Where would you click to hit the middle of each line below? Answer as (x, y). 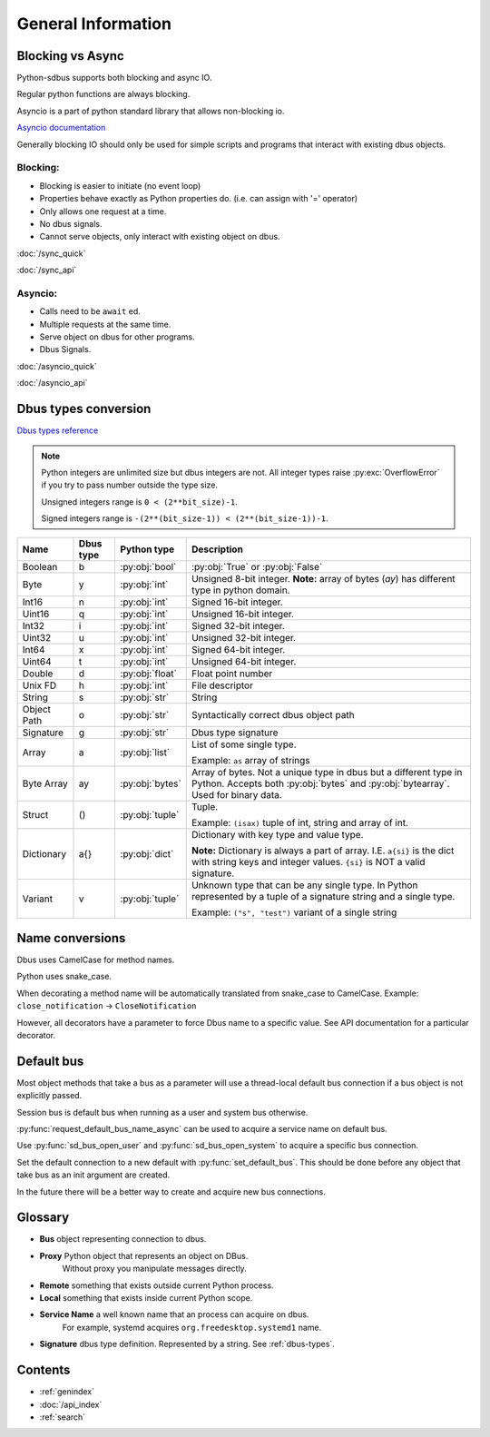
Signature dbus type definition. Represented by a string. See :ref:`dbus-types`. (187, 1344)
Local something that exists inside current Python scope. (146, 1298)
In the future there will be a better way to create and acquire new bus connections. (171, 1191)
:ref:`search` (63, 1417)
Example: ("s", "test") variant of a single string (294, 912)
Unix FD (39, 685)
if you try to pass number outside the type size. (129, 485)
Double (38, 674)
